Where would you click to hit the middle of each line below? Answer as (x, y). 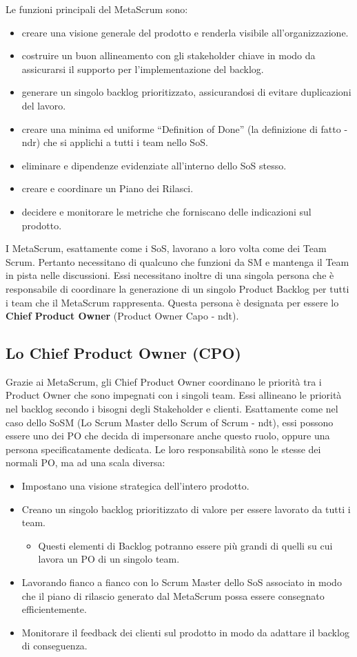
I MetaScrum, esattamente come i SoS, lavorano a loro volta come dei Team (166, 248)
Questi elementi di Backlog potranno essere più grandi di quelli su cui (185, 545)
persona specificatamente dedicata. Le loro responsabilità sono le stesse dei (163, 449)
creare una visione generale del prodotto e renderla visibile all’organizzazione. (185, 32)
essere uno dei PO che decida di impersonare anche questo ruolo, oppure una (168, 436)
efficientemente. (54, 609)
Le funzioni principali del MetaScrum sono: (97, 9)
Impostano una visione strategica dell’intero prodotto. (135, 486)
